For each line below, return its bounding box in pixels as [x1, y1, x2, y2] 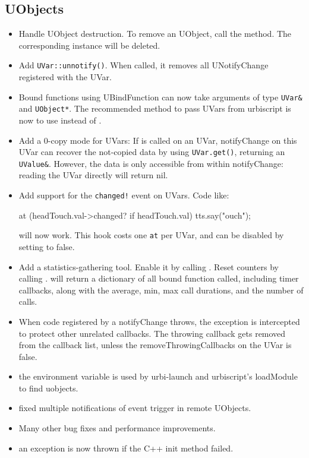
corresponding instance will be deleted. [18, 39, 160, 51]
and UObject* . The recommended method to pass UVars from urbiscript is [18, 102, 291, 115]
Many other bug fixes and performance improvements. [18, 422, 216, 434]
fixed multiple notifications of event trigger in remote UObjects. [18, 402, 251, 414]
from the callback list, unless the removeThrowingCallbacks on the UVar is [18, 339, 292, 351]
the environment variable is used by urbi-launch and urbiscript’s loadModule [18, 370, 298, 383]
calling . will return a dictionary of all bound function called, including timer [18, 272, 299, 285]
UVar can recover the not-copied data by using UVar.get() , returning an [18, 146, 285, 158]
